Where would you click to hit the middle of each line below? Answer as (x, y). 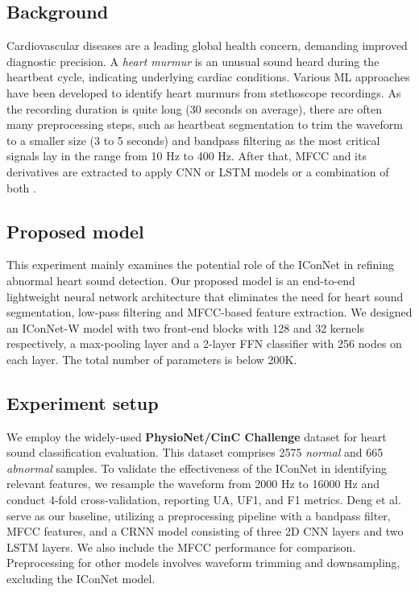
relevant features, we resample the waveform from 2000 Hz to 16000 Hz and (193, 484)
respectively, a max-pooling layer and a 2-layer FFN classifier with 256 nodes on (204, 344)
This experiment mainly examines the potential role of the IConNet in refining (200, 265)
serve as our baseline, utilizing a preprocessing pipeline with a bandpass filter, (199, 515)
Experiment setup (83, 402)
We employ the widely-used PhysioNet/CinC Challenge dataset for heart (197, 436)
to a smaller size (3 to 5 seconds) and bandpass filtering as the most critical (193, 140)
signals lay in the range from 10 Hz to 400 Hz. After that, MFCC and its (187, 156)
